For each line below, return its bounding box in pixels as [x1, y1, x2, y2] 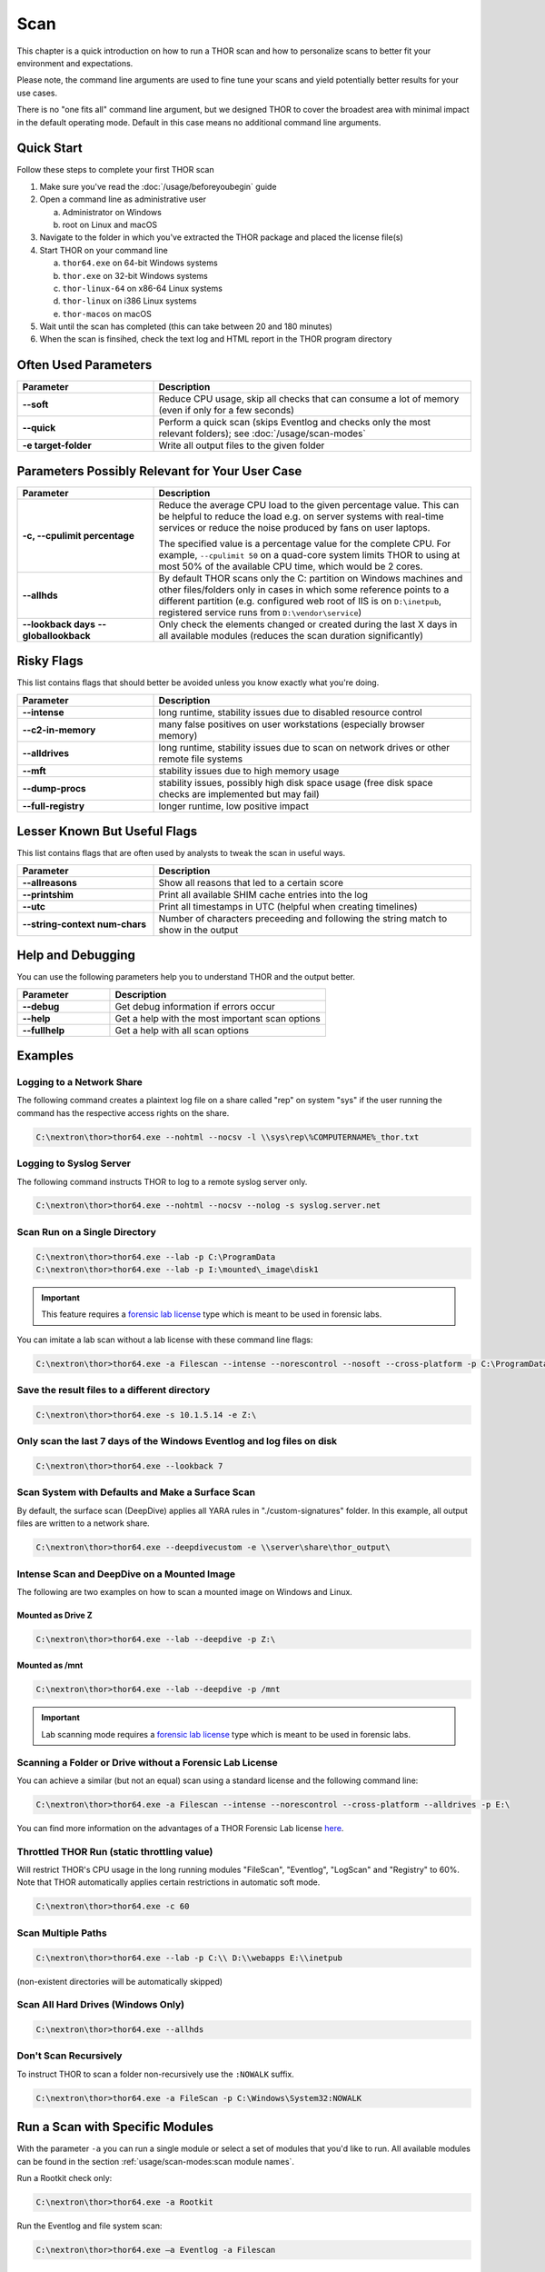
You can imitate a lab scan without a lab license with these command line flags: [16, 1334, 313, 1345]
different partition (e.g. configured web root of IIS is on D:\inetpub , [158, 594, 442, 607]
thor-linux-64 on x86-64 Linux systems [62, 283, 223, 294]
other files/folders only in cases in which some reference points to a [158, 583, 450, 595]
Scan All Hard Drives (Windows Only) [16, 1998, 185, 2011]
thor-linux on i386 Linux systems [62, 295, 197, 306]
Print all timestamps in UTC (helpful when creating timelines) [158, 900, 418, 912]
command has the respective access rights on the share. [16, 1107, 230, 1118]
